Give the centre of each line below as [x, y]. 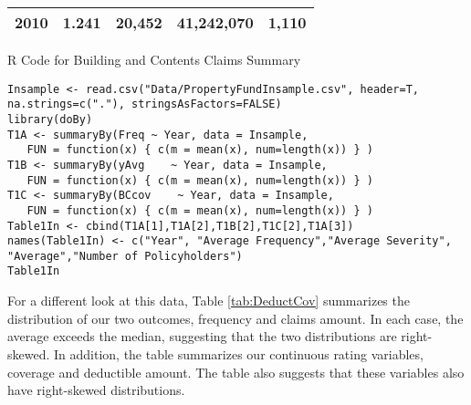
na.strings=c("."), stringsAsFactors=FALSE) [145, 104]
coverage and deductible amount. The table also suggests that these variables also [236, 372]
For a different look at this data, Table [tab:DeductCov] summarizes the [209, 301]
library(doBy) [50, 119]
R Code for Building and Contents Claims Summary [154, 59]
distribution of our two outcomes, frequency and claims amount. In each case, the [235, 318]
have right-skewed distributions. [96, 390]
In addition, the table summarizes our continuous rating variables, [239, 353]
